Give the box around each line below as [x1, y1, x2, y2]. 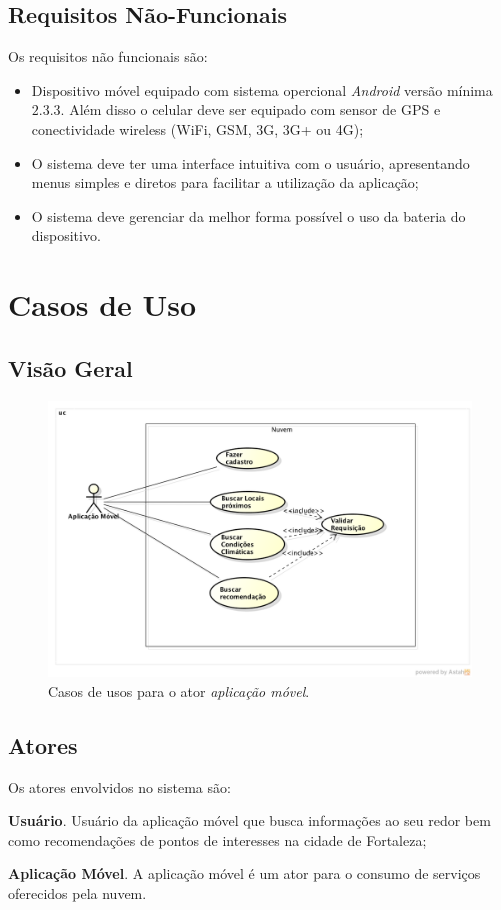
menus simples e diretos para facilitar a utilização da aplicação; [31, 172, 419, 193]
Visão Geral [8, 352, 133, 383]
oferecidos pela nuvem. [8, 882, 147, 903]
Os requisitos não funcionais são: [8, 46, 208, 67]
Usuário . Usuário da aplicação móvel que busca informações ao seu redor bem [8, 810, 491, 831]
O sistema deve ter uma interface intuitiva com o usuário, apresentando [31, 152, 470, 173]
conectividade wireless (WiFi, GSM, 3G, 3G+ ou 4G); [31, 118, 364, 139]
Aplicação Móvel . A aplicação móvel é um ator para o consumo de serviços [8, 863, 481, 884]
